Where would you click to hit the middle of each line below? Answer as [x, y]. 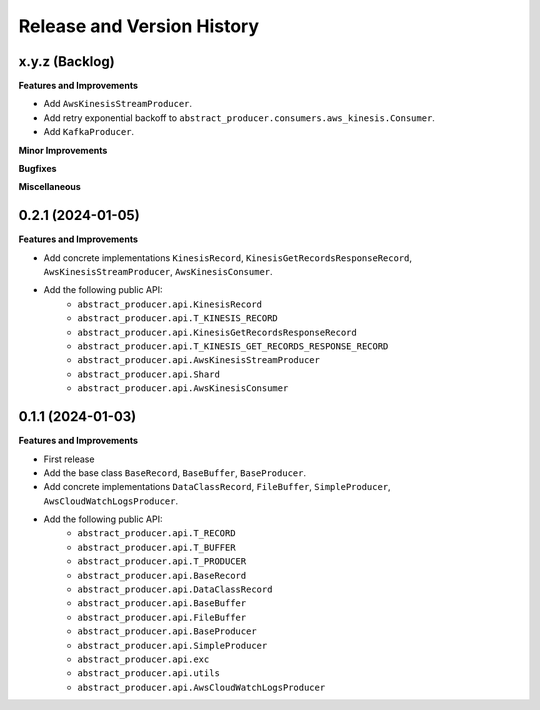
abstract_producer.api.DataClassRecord [175, 589]
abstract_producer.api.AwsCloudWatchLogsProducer [201, 687]
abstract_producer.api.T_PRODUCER [162, 561]
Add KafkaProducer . [89, 132]
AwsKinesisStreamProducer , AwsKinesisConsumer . [158, 272]
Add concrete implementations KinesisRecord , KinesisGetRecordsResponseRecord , [228, 257]
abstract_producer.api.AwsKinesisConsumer [183, 388]
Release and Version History [139, 26]
